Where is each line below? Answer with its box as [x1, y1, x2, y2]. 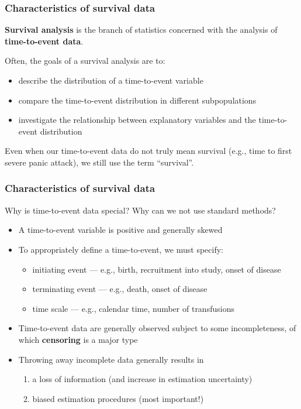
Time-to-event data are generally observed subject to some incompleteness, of [18, 322, 296, 334]
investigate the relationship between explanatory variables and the [18, 114, 256, 126]
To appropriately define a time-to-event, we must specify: [18, 243, 224, 255]
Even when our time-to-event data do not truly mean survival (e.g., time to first [5, 145, 292, 157]
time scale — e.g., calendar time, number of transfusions [32, 302, 234, 314]
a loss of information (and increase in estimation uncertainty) [32, 373, 252, 385]
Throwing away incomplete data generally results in [18, 353, 204, 365]
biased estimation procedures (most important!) [32, 392, 204, 404]
